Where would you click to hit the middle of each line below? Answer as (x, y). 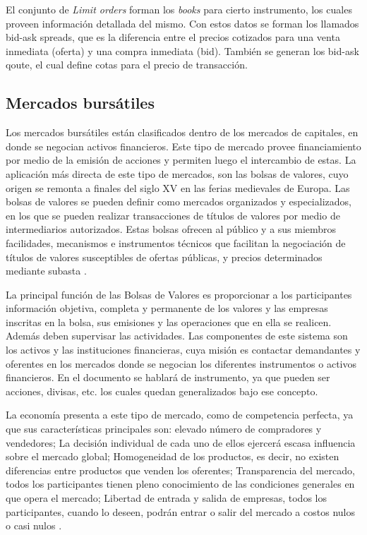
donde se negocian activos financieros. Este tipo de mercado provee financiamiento (183, 146)
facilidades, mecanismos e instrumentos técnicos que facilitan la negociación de (176, 242)
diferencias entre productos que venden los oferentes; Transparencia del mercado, (180, 470)
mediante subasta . (46, 271)
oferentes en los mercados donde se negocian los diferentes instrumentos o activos (181, 363)
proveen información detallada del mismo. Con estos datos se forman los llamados (182, 23)
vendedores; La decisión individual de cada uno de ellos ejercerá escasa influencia (181, 442)
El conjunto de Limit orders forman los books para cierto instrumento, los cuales (179, 9)
